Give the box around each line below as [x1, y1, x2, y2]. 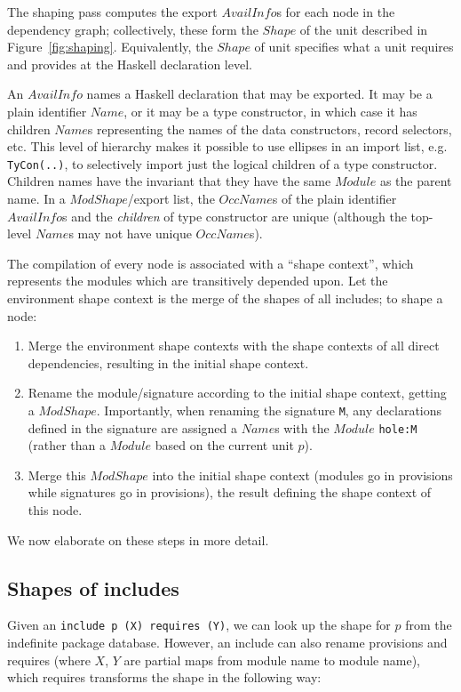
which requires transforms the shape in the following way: [7, 668, 322, 687]
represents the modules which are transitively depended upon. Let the [7, 271, 388, 290]
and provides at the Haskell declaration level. [7, 54, 252, 73]
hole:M [378, 422, 417, 436]
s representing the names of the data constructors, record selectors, [87, 119, 452, 138]
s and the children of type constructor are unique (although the [61, 206, 407, 225]
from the [405, 616, 452, 634]
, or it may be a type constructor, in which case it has [123, 101, 417, 120]
